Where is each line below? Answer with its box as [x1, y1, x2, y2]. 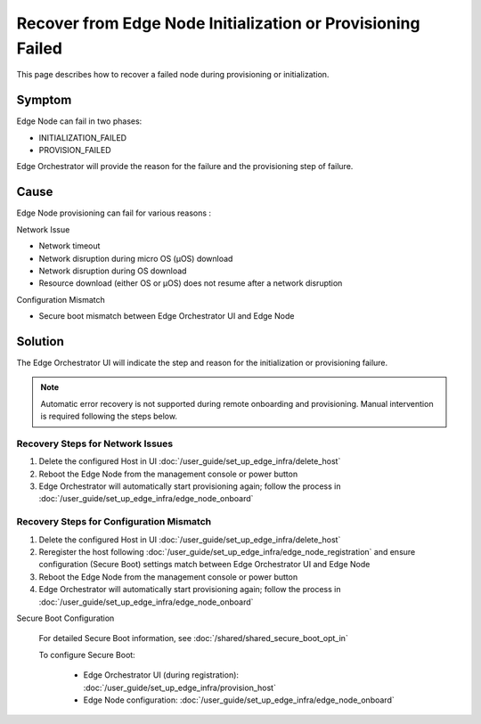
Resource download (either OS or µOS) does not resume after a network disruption [38, 278, 343, 289]
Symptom [16, 93, 72, 108]
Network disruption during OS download [38, 265, 187, 276]
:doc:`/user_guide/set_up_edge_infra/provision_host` [83, 682, 276, 693]
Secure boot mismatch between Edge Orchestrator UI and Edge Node [38, 311, 295, 321]
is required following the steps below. [40, 411, 178, 422]
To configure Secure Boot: [38, 649, 135, 660]
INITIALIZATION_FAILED [38, 132, 127, 142]
